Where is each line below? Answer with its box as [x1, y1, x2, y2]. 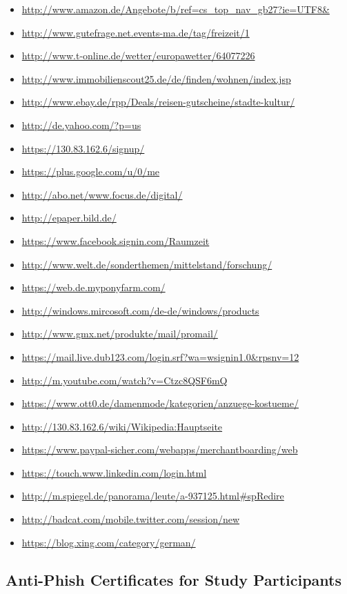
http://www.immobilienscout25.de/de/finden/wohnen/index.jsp [21, 71, 291, 86]
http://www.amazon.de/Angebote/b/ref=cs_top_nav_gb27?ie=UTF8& [21, 2, 330, 16]
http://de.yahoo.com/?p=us [21, 117, 141, 132]
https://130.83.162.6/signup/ [21, 141, 145, 155]
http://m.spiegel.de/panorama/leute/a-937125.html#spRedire [21, 488, 284, 503]
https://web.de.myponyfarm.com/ [21, 280, 166, 295]
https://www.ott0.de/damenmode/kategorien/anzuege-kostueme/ [21, 396, 299, 410]
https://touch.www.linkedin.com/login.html [21, 465, 207, 479]
